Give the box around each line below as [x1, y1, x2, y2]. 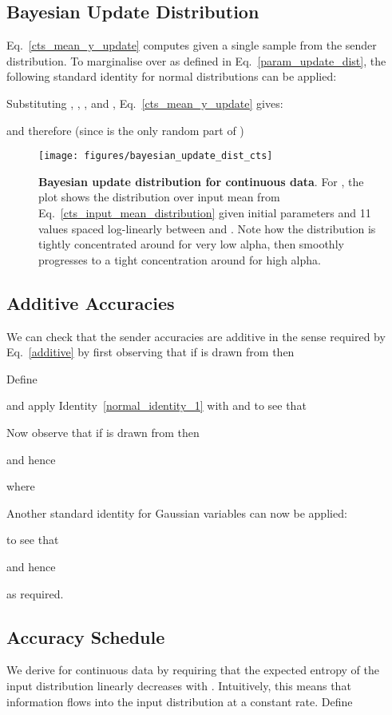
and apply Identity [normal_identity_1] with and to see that [6, 397, 307, 414]
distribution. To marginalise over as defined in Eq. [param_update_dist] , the [6, 52, 386, 69]
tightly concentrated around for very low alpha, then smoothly [38, 236, 344, 252]
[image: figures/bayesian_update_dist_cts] [38, 150, 273, 162]
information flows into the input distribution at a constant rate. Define [6, 693, 353, 709]
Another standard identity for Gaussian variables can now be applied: [6, 504, 347, 521]
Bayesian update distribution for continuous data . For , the [38, 173, 364, 189]
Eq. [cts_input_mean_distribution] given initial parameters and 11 [38, 205, 371, 221]
